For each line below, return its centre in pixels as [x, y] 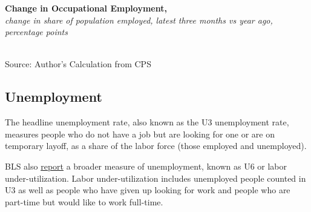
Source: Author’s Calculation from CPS [78, 64]
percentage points [36, 32]
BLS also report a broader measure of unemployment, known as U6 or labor [146, 166]
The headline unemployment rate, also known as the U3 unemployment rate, [147, 122]
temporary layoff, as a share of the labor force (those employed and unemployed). [156, 146]
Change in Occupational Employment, [86, 8]
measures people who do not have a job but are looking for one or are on [140, 134]
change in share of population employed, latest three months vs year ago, [139, 20]
